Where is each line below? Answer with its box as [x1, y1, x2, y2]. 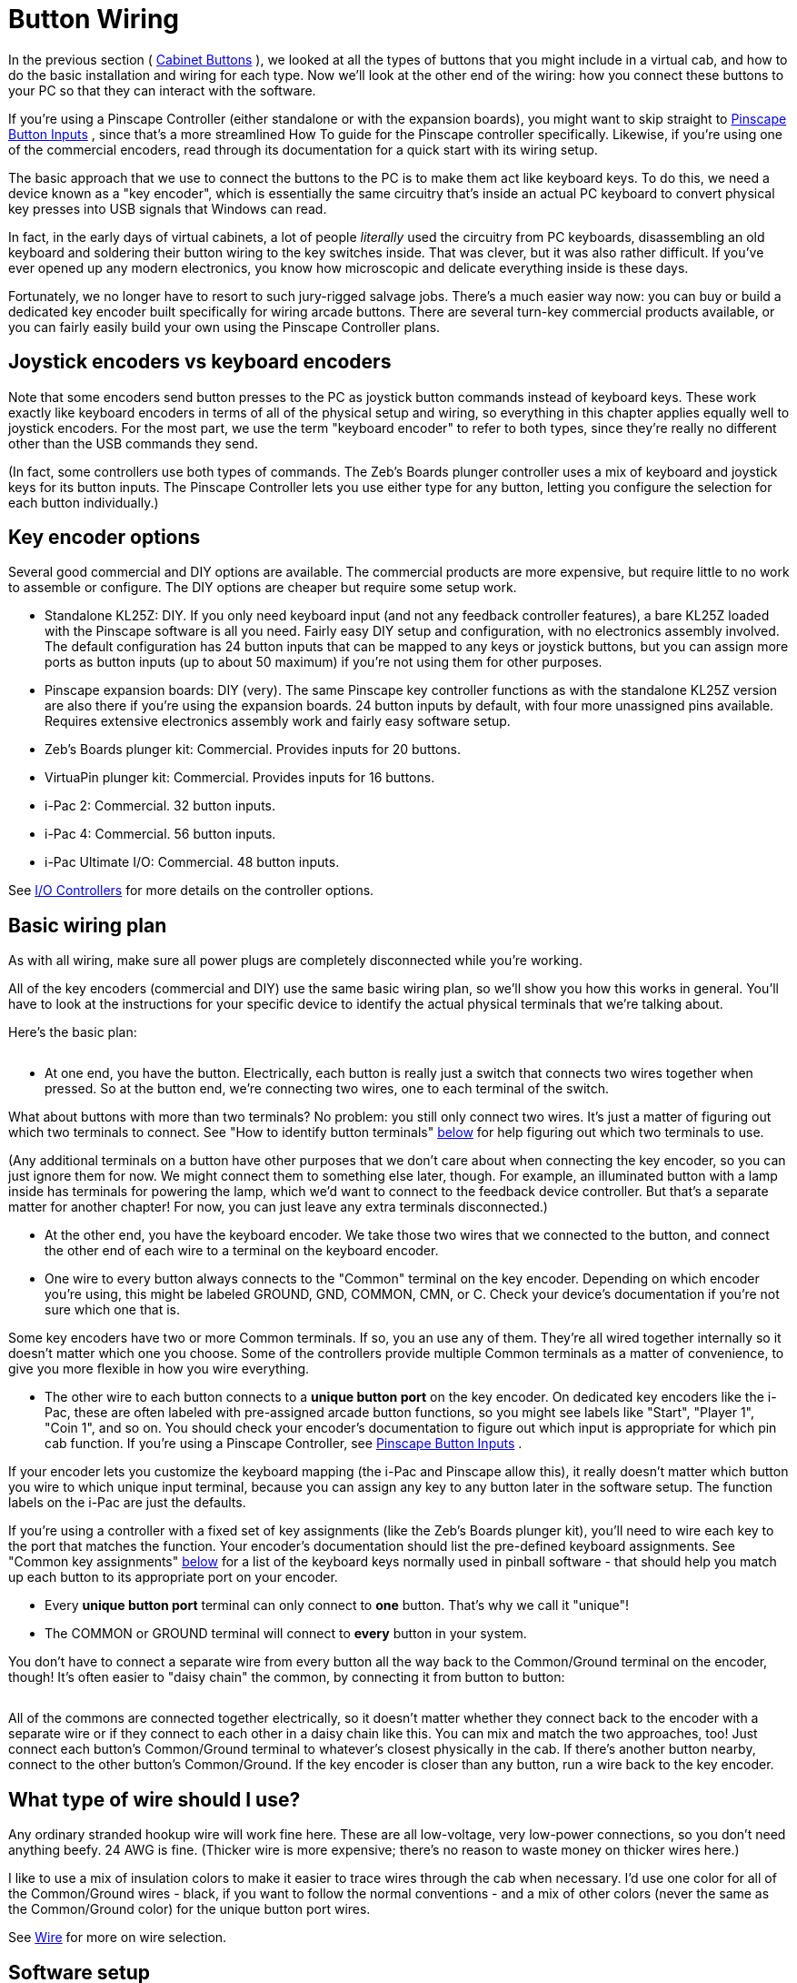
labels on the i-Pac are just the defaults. [8, 1495, 246, 1511]
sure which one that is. [45, 1302, 180, 1318]
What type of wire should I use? [8, 1787, 301, 1811]
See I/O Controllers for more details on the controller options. [8, 882, 374, 899]
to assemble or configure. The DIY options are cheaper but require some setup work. [8, 579, 517, 596]
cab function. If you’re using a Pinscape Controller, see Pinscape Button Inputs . [45, 1435, 523, 1452]
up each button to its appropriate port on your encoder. [8, 1569, 338, 1585]
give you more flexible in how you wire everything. [8, 1361, 310, 1377]
